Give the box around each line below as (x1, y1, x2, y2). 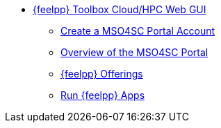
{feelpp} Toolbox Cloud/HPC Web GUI (33, 3, 206, 15)
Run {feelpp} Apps (60, 89, 145, 101)
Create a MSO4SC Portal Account (60, 25, 215, 37)
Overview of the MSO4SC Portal (60, 46, 208, 58)
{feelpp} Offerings (60, 68, 143, 80)
